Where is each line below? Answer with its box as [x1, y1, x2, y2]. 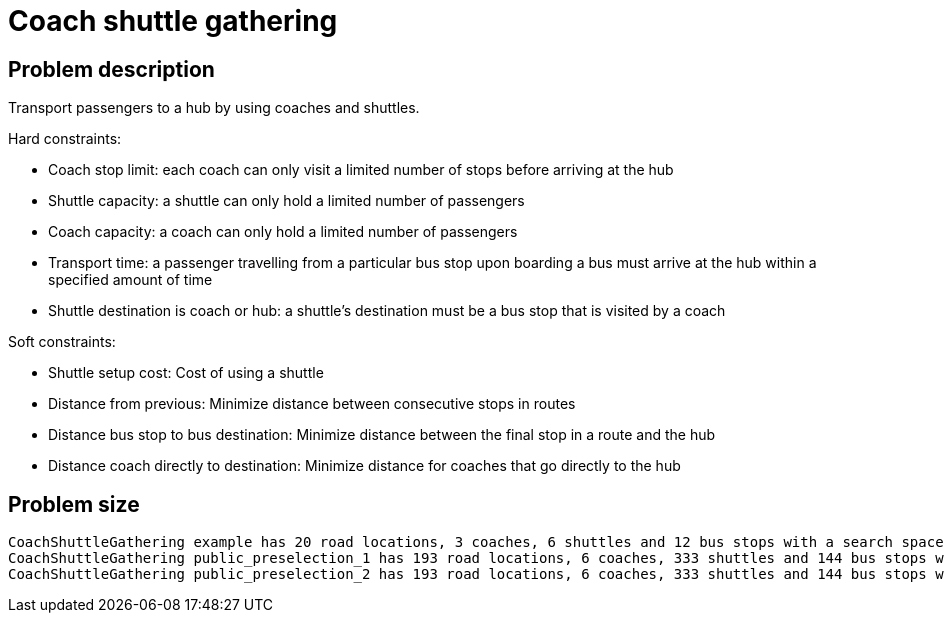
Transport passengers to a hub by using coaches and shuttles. [8, 99, 420, 117]
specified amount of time [48, 271, 213, 289]
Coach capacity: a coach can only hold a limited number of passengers [48, 223, 518, 241]
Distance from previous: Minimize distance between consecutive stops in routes [48, 395, 576, 413]
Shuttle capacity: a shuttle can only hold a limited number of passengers [48, 192, 525, 210]
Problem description [8, 56, 215, 82]
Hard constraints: [8, 130, 122, 148]
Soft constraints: [8, 333, 116, 351]
